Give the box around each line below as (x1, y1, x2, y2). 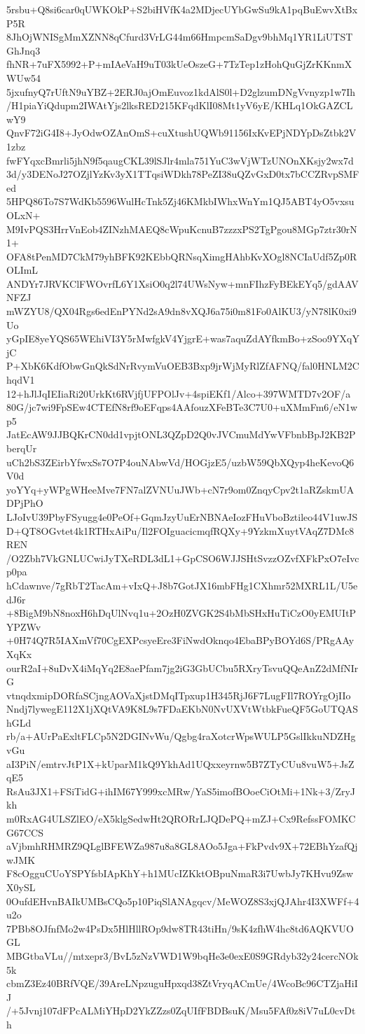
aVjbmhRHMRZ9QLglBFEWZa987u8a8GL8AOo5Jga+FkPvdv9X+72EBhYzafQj (6, 839, 358, 853)
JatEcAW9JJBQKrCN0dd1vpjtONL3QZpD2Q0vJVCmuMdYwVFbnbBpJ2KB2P (6, 427, 356, 442)
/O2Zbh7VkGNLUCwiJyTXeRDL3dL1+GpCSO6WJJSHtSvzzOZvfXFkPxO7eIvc (6, 550, 359, 565)
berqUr (6, 441, 37, 455)
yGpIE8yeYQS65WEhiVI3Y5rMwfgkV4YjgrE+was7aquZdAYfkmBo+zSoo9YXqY (6, 331, 359, 346)
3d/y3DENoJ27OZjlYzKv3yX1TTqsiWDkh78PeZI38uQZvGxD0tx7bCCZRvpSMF (6, 167, 359, 181)
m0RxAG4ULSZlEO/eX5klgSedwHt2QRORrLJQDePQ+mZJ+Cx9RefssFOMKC (6, 811, 356, 826)
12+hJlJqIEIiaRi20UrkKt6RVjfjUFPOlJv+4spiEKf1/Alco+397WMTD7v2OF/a (6, 386, 351, 400)
